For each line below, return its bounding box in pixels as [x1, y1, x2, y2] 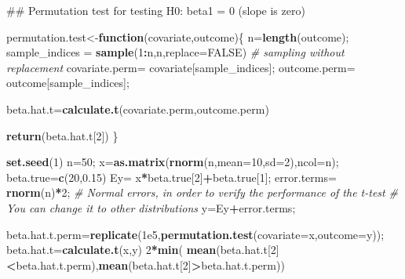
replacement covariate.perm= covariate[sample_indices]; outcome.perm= [6, 59, 356, 75]
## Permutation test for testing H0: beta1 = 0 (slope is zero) [6, 2, 305, 18]
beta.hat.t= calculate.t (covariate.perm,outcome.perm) [6, 100, 269, 117]
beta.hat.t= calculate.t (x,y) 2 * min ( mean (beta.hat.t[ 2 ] [6, 241, 279, 258]
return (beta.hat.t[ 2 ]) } [6, 127, 119, 143]
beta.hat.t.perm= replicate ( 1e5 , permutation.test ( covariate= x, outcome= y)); [6, 226, 385, 242]
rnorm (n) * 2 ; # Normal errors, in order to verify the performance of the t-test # [6, 184, 398, 201]
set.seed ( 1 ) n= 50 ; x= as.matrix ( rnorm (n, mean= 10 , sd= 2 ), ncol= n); [6, 154, 339, 170]
